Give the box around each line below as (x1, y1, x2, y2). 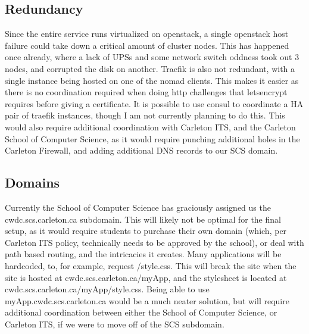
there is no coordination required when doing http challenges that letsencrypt (5, 86, 288, 98)
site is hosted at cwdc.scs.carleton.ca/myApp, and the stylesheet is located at (5, 271, 287, 283)
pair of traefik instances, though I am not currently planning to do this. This (5, 109, 285, 121)
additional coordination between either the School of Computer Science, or (5, 306, 277, 319)
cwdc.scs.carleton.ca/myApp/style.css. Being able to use (5, 283, 210, 295)
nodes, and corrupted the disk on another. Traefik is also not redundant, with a (5, 62, 295, 74)
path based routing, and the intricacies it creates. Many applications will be (5, 248, 282, 260)
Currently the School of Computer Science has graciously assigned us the (5, 201, 271, 213)
